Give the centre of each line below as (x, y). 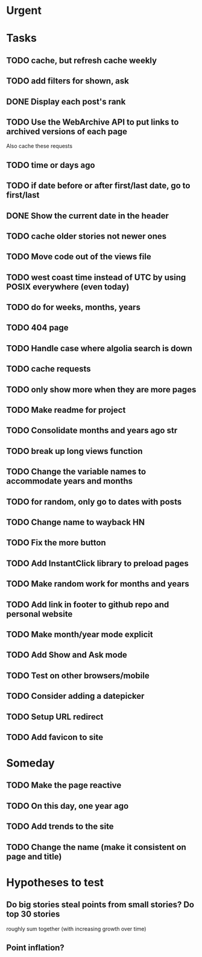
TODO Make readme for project (66, 410)
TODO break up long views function (74, 451)
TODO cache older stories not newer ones (87, 236)
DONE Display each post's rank (66, 101)
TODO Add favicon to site (55, 737)
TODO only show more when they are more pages (101, 390)
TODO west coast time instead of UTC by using (96, 277)
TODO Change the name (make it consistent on (96, 847)
